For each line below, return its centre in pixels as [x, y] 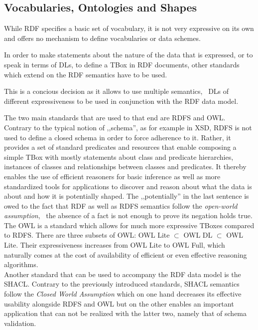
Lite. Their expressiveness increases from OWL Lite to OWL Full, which [115, 245]
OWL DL [198, 235]
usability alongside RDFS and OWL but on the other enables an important [119, 303]
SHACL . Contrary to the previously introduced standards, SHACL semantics [122, 284]
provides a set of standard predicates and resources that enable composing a [120, 147]
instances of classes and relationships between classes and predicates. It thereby [125, 166]
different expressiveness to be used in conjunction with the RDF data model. [121, 101]
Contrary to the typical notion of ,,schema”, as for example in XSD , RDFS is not [128, 127]
